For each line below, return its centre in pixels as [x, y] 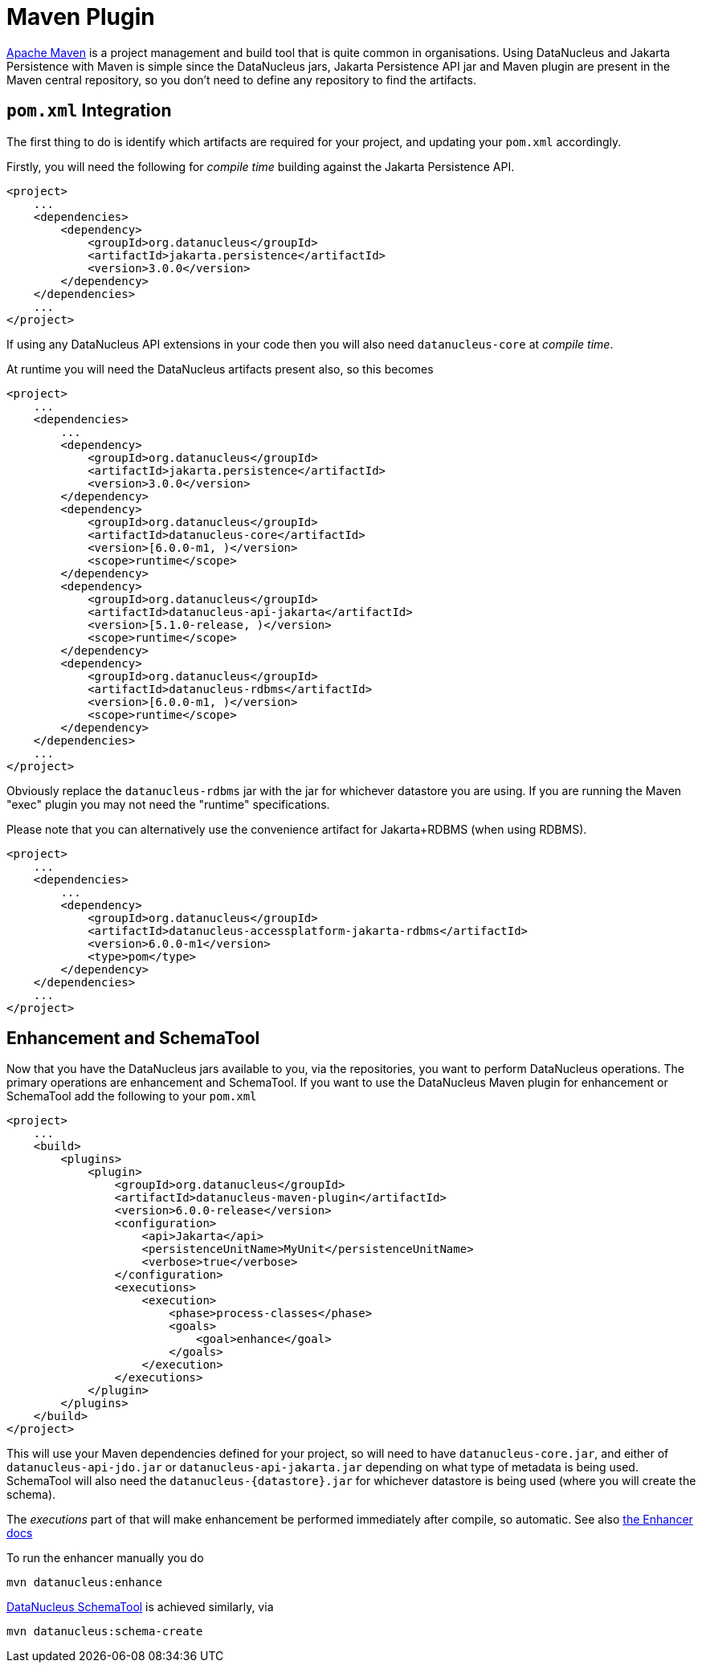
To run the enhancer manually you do [105, 1558]
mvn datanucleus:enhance [84, 1583]
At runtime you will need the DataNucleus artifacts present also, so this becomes [220, 369]
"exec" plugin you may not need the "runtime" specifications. [168, 804]
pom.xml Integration [89, 111]
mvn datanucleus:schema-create [105, 1632]
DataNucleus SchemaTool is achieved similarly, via [140, 1607]
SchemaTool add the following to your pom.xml [132, 1096]
